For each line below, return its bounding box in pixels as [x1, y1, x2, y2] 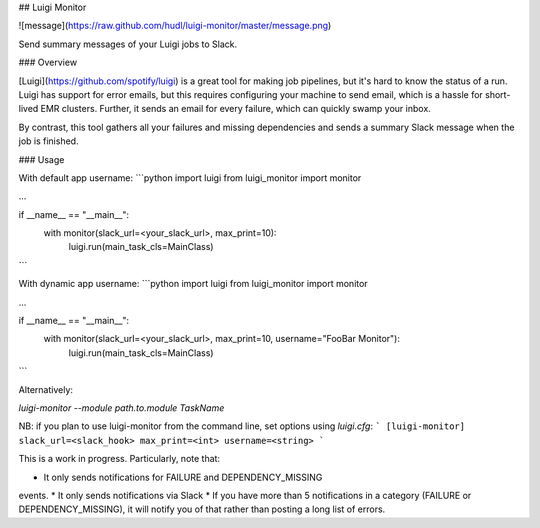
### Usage [18, 153, 65, 165]
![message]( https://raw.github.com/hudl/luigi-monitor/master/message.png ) [18, 20, 332, 32]
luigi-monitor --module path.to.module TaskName [18, 401, 225, 414]
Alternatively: [18, 383, 74, 395]
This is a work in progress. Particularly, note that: [18, 453, 220, 465]
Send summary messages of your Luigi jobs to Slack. [18, 38, 238, 50]
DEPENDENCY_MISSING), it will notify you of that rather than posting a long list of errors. [18, 503, 386, 515]
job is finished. [18, 135, 79, 147]
